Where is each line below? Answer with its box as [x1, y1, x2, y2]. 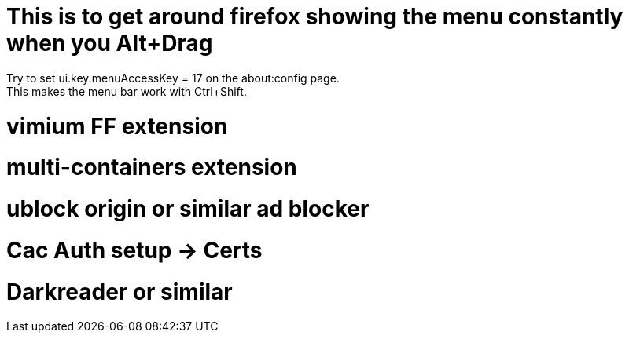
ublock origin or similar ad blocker [6, 195, 370, 222]
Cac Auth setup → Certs [6, 236, 263, 264]
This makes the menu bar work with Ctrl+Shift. [6, 84, 247, 98]
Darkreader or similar [6, 278, 233, 305]
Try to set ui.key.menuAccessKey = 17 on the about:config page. [6, 71, 340, 85]
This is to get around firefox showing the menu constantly [6, 3, 623, 30]
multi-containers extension [6, 154, 297, 181]
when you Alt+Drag [6, 30, 213, 56]
